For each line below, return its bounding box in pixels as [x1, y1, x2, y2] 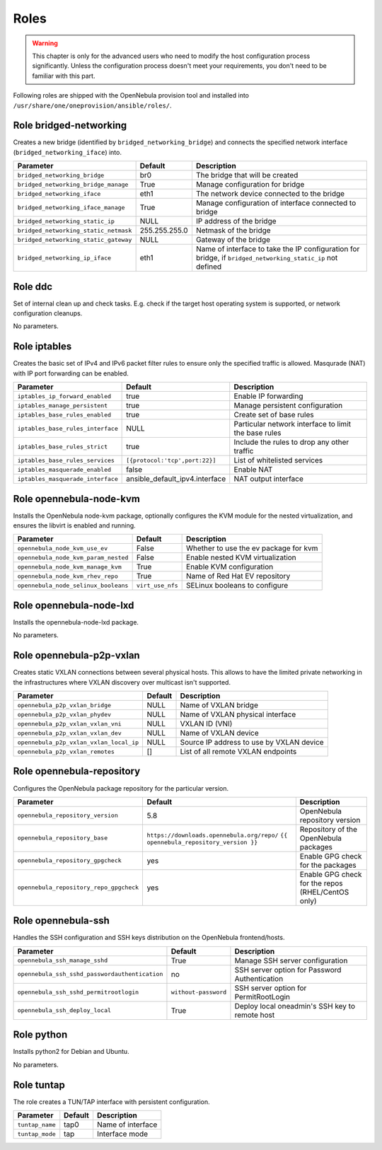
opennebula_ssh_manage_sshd [17, 957, 108, 965]
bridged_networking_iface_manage [17, 204, 125, 211]
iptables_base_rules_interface [17, 424, 118, 432]
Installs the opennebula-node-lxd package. [13, 617, 139, 626]
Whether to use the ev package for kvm [186, 543, 318, 553]
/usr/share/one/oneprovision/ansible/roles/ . [13, 101, 173, 110]
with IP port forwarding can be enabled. [13, 368, 129, 378]
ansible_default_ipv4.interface [126, 474, 226, 484]
